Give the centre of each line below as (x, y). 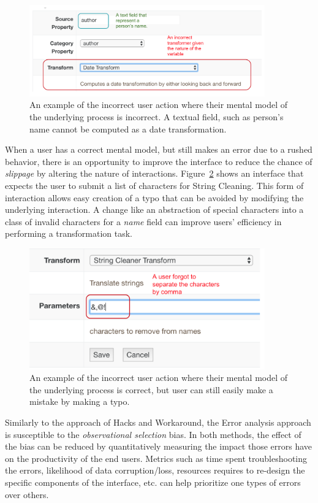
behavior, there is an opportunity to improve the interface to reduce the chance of (159, 161)
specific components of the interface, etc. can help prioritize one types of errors (153, 482)
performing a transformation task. (69, 233)
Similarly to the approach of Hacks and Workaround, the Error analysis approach (158, 422)
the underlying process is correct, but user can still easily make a (151, 389)
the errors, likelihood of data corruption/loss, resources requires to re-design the (155, 470)
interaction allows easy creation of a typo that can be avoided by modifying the (154, 197)
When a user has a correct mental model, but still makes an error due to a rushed (159, 149)
